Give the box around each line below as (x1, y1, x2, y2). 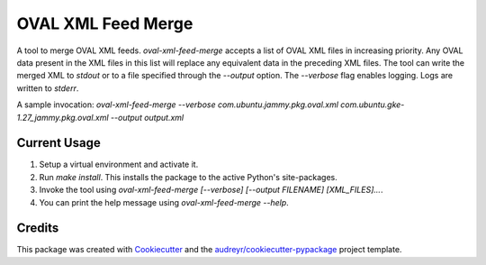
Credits (16, 221, 59, 236)
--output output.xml (110, 112, 184, 123)
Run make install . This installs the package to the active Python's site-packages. (39, 171, 337, 182)
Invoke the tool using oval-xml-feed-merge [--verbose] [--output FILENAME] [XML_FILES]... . (39, 185, 383, 196)
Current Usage (16, 135, 101, 151)
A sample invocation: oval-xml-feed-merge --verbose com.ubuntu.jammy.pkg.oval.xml (16, 99, 339, 110)
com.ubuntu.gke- (340, 99, 405, 110)
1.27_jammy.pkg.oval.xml (16, 112, 109, 123)
